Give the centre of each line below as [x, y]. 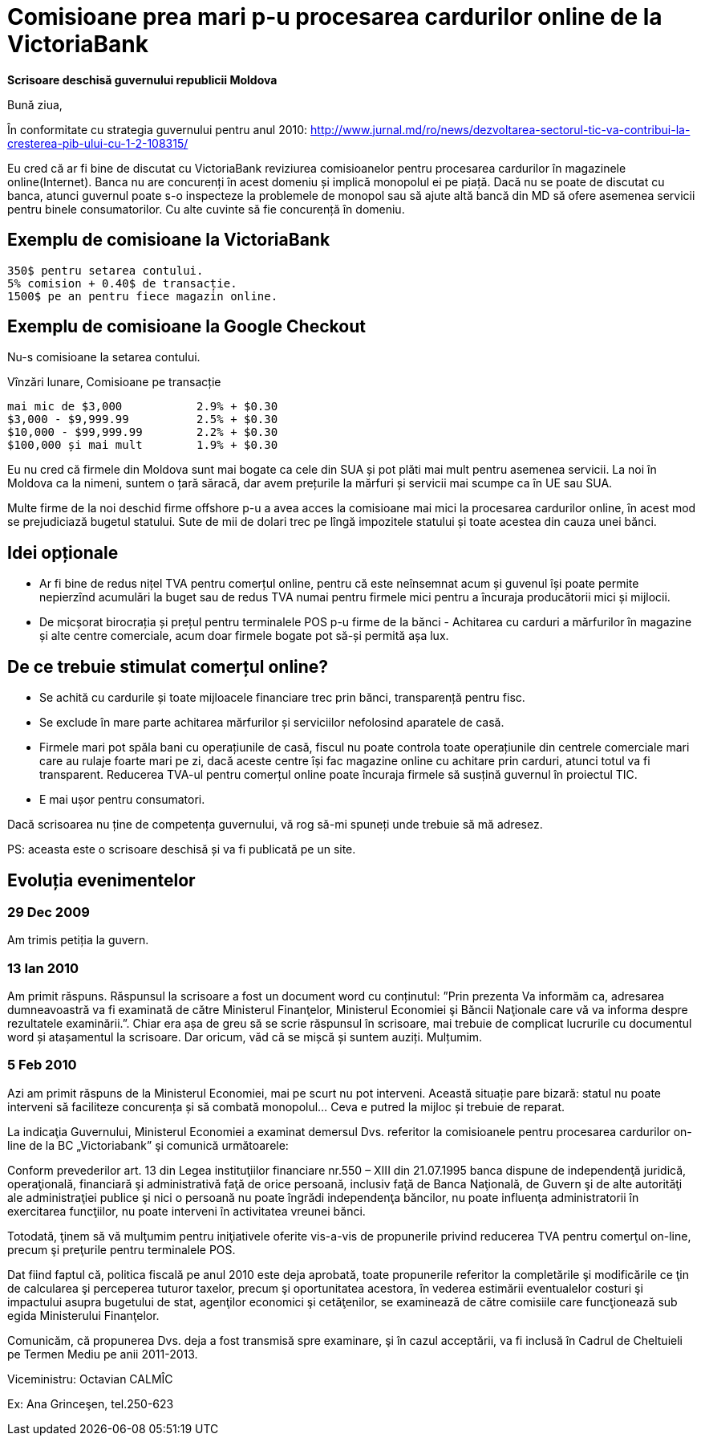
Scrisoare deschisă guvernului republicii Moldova [142, 79]
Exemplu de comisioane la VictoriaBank [169, 240]
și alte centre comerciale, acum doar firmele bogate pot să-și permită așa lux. [244, 636]
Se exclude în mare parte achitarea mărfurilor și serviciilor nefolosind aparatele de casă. [272, 723]
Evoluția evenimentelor [101, 880]
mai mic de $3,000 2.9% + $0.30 [143, 407]
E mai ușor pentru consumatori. [122, 800]
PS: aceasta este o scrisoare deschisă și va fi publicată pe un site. [182, 849]
